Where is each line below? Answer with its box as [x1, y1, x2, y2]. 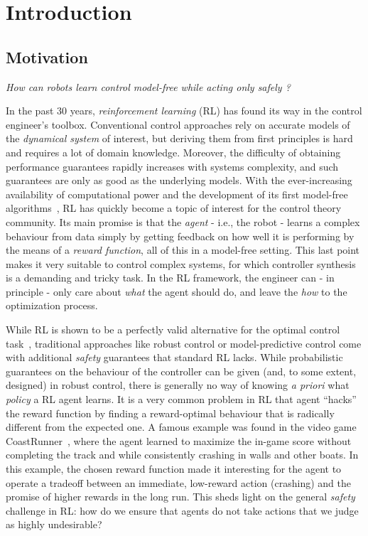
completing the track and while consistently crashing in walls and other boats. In [6, 447, 359, 462]
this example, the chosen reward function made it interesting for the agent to [6, 461, 342, 476]
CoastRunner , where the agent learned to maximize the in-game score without [6, 433, 352, 448]
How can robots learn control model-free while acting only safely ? [6, 79, 291, 94]
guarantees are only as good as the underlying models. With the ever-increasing [6, 173, 352, 188]
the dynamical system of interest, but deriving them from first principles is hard [6, 131, 353, 146]
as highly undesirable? [6, 517, 102, 532]
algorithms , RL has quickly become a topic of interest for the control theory [6, 200, 342, 215]
